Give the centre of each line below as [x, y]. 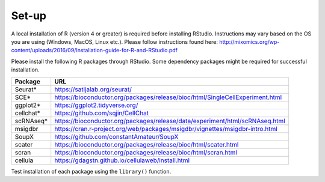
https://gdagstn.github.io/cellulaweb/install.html [122, 160]
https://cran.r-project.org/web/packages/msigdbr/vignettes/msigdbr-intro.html [166, 129]
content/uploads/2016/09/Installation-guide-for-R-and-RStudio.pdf [94, 50]
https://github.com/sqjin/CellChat [102, 113]
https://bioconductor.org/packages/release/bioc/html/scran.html [146, 152]
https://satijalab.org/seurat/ [93, 89]
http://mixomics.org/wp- [249, 41]
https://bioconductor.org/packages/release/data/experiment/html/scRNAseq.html [170, 121]
